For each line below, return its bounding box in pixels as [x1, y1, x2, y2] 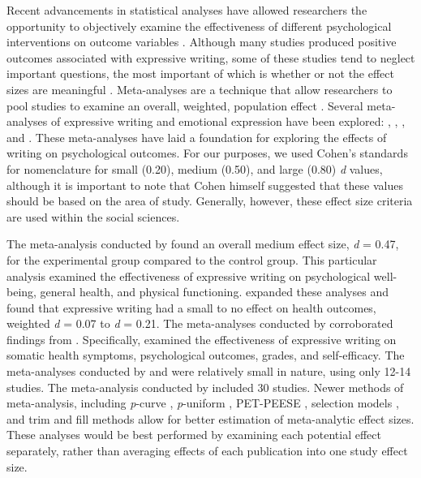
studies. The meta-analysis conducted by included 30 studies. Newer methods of [6, 378, 404, 395]
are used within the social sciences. [6, 208, 180, 225]
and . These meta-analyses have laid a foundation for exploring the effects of [6, 128, 387, 145]
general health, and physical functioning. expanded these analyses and [40, 283, 389, 300]
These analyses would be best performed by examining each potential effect [6, 426, 381, 443]
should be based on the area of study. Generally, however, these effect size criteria [6, 192, 413, 209]
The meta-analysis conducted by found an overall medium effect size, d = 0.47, [6, 235, 399, 252]
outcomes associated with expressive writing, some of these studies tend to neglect [6, 49, 415, 66]
